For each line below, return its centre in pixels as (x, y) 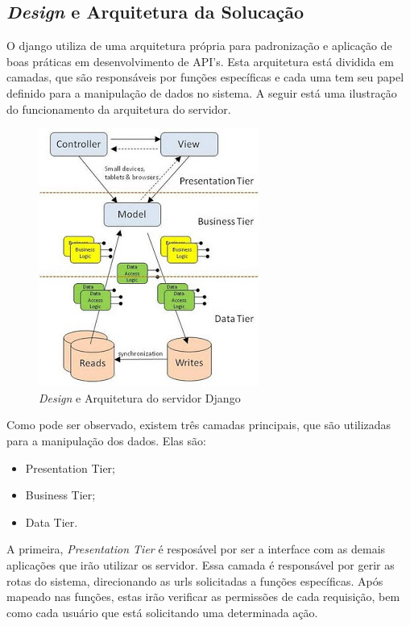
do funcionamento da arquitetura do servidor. (119, 109)
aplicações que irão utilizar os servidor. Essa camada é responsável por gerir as (201, 564)
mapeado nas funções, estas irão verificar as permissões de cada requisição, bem (203, 597)
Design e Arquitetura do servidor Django (140, 397)
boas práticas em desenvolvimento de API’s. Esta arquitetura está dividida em (200, 61)
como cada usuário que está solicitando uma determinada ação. (162, 612)
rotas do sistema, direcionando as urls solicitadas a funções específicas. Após (195, 580)
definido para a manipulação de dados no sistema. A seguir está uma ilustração (202, 92)
